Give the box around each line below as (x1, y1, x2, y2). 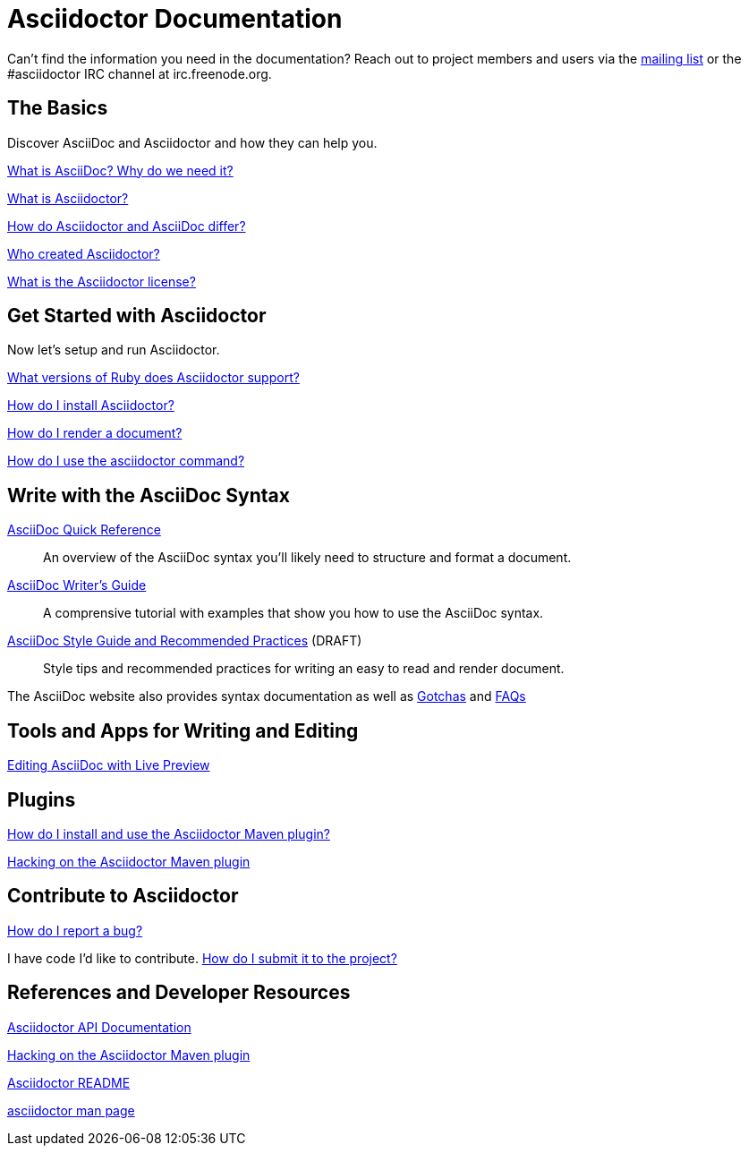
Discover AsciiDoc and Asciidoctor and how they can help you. (7, 134, 378, 150)
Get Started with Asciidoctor (7, 304, 267, 328)
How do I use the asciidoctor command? (7, 453, 245, 469)
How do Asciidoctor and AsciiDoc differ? (7, 218, 246, 234)
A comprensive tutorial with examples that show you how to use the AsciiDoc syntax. (43, 605, 544, 621)
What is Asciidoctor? (7, 190, 129, 206)
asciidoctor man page (7, 1102, 135, 1118)
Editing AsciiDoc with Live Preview (7, 757, 210, 773)
